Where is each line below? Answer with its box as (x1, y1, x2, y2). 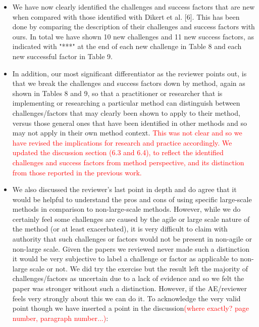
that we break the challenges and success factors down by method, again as (12, 78, 245, 88)
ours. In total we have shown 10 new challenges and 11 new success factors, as (12, 31, 254, 41)
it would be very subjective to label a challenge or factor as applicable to (12, 253, 238, 264)
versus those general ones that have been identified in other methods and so (12, 117, 247, 128)
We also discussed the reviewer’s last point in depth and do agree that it (12, 184, 237, 195)
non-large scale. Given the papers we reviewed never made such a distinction (12, 243, 249, 254)
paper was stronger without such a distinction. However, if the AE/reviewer (12, 283, 247, 294)
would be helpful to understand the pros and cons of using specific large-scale (12, 194, 252, 204)
